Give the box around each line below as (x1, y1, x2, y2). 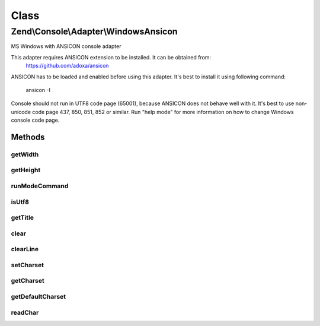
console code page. (11, 116, 60, 124)
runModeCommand (11, 182, 69, 190)
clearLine (11, 245, 39, 254)
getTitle (11, 214, 34, 222)
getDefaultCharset (11, 292, 66, 300)
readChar (11, 308, 39, 316)
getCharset (11, 277, 44, 285)
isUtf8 (11, 198, 30, 206)
